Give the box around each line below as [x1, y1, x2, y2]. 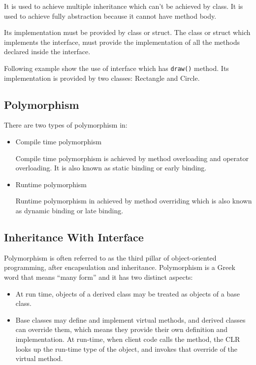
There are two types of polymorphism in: [4, 120, 128, 130]
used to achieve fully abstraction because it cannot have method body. [4, 10, 217, 21]
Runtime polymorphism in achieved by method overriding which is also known [15, 196, 252, 206]
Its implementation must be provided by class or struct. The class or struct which [4, 27, 251, 37]
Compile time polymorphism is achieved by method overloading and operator [15, 153, 249, 163]
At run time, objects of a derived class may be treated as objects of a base [15, 288, 240, 299]
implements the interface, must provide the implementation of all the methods [4, 36, 240, 47]
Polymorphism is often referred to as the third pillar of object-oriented [4, 252, 217, 263]
